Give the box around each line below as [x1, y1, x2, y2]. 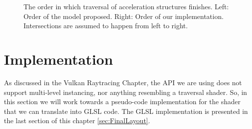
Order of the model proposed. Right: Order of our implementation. [23, 11, 224, 21]
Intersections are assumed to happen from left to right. [23, 20, 188, 31]
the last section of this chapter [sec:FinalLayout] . [4, 115, 150, 126]
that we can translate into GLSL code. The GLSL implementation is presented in [4, 106, 248, 116]
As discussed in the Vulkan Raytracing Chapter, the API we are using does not [4, 77, 242, 87]
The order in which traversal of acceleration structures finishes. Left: [23, 1, 229, 11]
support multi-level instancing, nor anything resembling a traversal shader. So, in [4, 87, 247, 97]
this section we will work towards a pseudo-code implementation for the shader [4, 96, 241, 107]
